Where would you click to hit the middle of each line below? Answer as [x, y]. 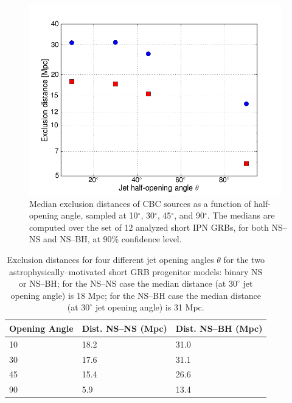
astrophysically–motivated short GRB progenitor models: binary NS [136, 271]
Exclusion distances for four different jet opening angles [110, 259]
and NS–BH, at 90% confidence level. [112, 239]
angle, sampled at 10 [99, 215]
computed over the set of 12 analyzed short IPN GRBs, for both [149, 227]
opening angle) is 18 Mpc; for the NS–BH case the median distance [136, 295]
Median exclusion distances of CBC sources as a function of [140, 203]
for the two [244, 259]
